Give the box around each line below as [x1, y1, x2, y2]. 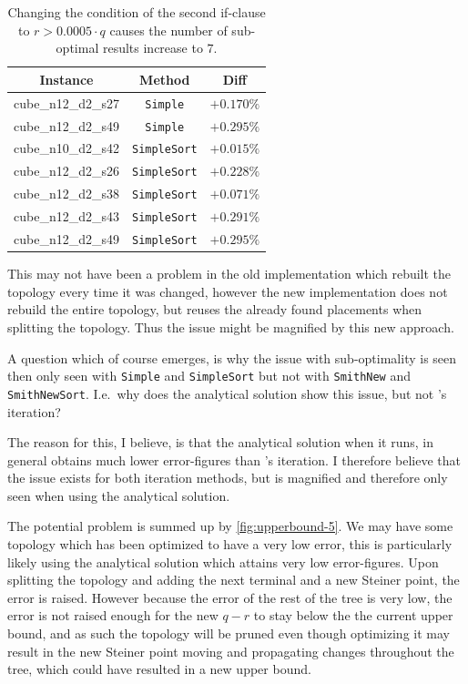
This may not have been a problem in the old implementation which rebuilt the [7, 264, 452, 283]
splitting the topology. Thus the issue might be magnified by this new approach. [7, 318, 454, 336]
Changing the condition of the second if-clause [7, 3, 266, 21]
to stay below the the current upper [253, 606, 453, 625]
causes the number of [109, 20, 228, 39]
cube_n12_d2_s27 [14, 93, 119, 112]
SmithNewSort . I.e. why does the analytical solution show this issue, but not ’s [7, 383, 447, 403]
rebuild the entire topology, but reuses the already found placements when [7, 300, 422, 319]
